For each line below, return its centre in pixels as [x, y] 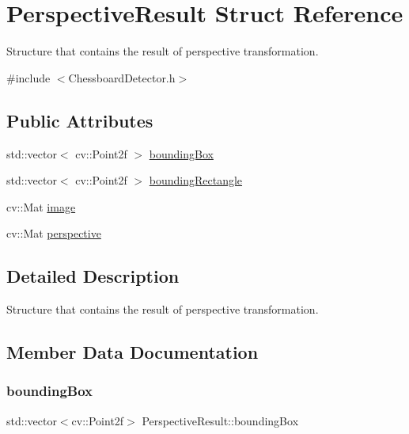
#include [28, 77]
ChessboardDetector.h [122, 77]
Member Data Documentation [133, 352]
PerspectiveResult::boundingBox [220, 420]
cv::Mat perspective [54, 233]
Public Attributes [80, 120]
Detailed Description [93, 276]
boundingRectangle [196, 180]
